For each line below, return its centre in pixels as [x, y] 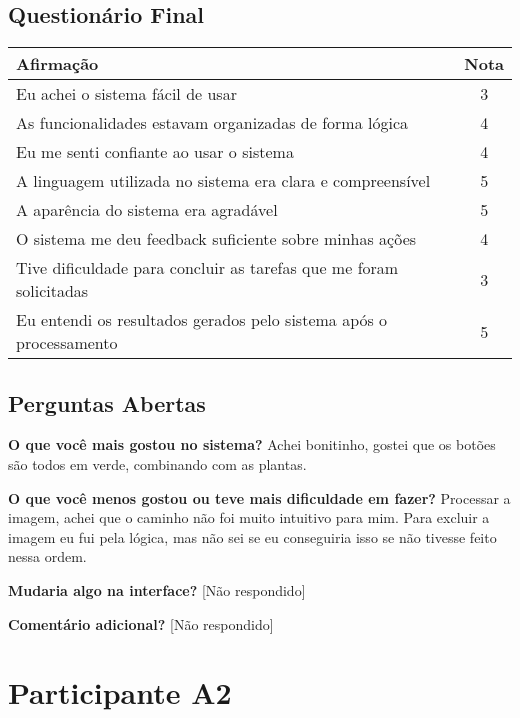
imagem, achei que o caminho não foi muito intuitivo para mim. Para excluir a [249, 517]
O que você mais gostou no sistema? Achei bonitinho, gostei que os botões [252, 444]
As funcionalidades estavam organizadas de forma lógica [212, 123]
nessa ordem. [47, 556]
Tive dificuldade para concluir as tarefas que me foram [207, 268]
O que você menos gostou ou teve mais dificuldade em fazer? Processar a [259, 497]
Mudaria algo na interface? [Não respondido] [157, 589]
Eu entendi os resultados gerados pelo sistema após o [202, 320]
